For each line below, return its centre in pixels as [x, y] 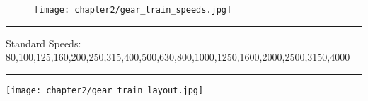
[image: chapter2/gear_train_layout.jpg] [105, 90]
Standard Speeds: [44, 43]
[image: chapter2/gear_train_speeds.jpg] [133, 10]
